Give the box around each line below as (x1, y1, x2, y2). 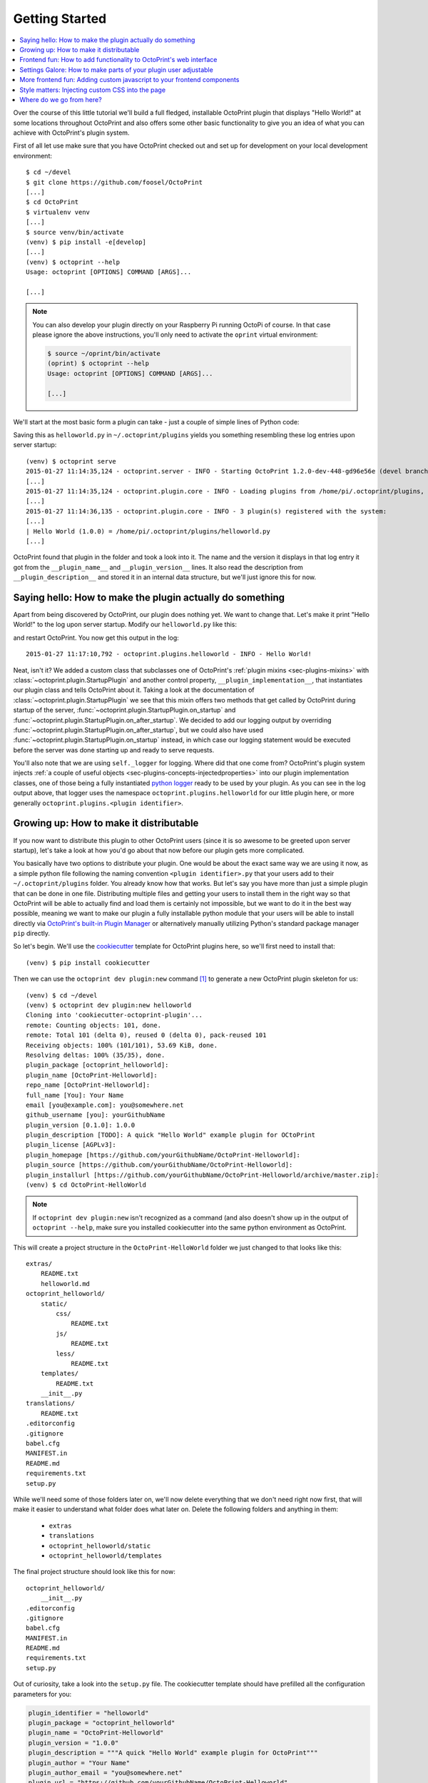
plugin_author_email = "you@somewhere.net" (28, 1769, 183, 1777)
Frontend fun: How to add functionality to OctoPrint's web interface (19, 56, 218, 64)
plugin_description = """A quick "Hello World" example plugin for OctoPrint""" (28, 1749, 318, 1757)
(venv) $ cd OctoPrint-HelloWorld (26, 1181, 146, 1189)
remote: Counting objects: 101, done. (26, 1021, 162, 1029)
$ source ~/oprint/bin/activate (47, 349, 160, 358)
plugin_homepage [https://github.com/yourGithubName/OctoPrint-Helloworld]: (26, 1150, 301, 1159)
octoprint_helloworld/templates (49, 1551, 162, 1560)
